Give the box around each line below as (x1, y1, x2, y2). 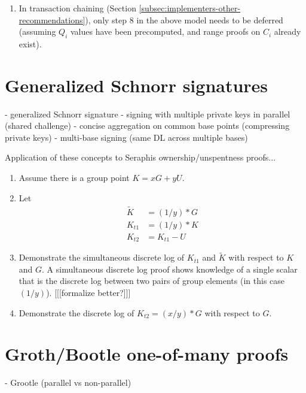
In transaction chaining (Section (19, 2, 136, 14)
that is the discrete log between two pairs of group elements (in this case (19, 274, 285, 287)
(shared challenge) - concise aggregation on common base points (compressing (5, 119, 290, 132)
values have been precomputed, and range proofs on (70, 25, 261, 38)
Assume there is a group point (19, 171, 130, 184)
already (274, 25, 301, 38)
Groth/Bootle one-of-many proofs (5, 341, 289, 366)
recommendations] (19, 13, 85, 26)
